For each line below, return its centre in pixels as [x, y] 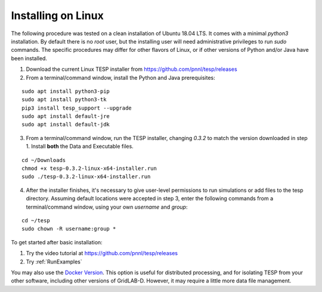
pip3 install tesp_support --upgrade [77, 108]
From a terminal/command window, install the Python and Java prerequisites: [121, 77]
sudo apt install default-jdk [66, 125]
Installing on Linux [57, 15]
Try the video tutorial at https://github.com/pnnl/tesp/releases [102, 253]
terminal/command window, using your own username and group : [107, 207]
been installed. [29, 58]
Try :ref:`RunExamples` [54, 262]
